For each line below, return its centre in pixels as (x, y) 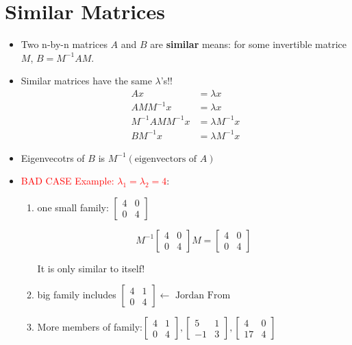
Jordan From (203, 296)
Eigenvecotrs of (53, 157)
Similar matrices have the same (86, 81)
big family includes (77, 295)
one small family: (73, 207)
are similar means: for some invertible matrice (248, 44)
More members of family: (90, 327)
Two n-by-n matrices (64, 44)
